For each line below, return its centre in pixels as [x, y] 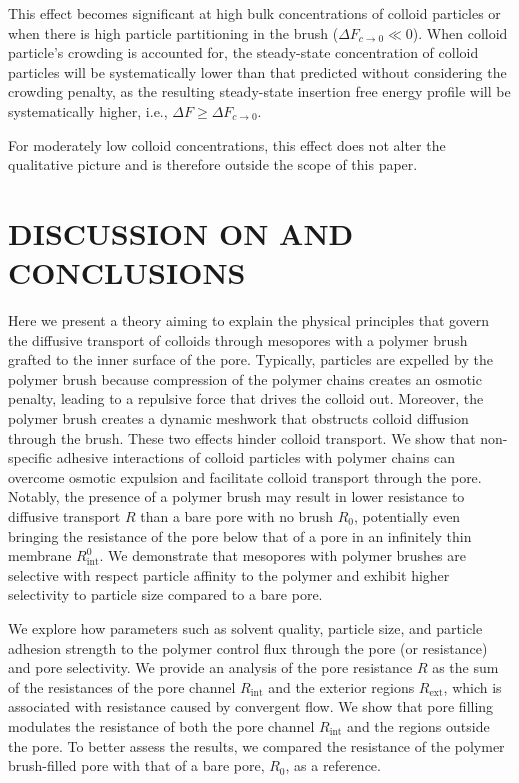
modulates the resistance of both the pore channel [161, 725]
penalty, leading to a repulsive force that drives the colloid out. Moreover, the [246, 398]
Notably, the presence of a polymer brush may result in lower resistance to [236, 496]
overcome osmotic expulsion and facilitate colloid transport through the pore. [245, 476]
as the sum [465, 667]
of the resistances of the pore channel [122, 686]
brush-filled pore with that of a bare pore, [136, 765]
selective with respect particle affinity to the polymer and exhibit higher [229, 574]
